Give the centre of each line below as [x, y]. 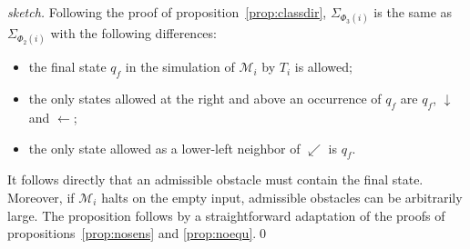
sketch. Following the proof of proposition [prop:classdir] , [167, 12]
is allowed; [323, 67]
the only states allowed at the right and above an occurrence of [205, 99]
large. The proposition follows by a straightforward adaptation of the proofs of [226, 215]
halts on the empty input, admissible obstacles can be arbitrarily [282, 197]
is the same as [413, 12]
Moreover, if [41, 197]
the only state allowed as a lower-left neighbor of [164, 148]
